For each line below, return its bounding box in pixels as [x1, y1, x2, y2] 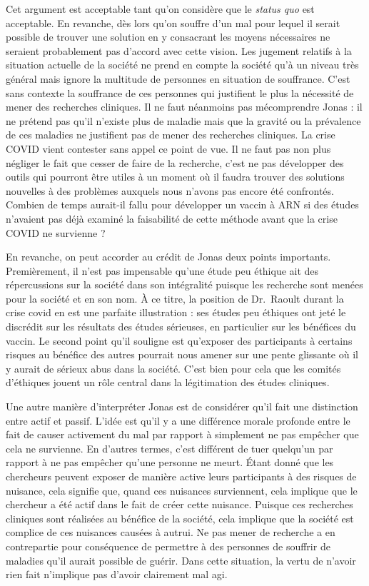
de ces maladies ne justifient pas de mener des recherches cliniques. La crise [6, 127, 335, 142]
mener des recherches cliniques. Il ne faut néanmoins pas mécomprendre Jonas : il [6, 99, 363, 114]
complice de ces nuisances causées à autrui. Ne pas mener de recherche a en [6, 525, 335, 540]
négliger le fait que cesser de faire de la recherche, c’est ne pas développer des [6, 155, 344, 170]
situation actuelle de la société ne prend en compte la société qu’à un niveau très [6, 57, 359, 72]
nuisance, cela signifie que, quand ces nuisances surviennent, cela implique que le [6, 483, 358, 497]
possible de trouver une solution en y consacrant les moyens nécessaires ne [6, 29, 330, 44]
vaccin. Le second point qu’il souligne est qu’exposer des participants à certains [6, 333, 353, 348]
